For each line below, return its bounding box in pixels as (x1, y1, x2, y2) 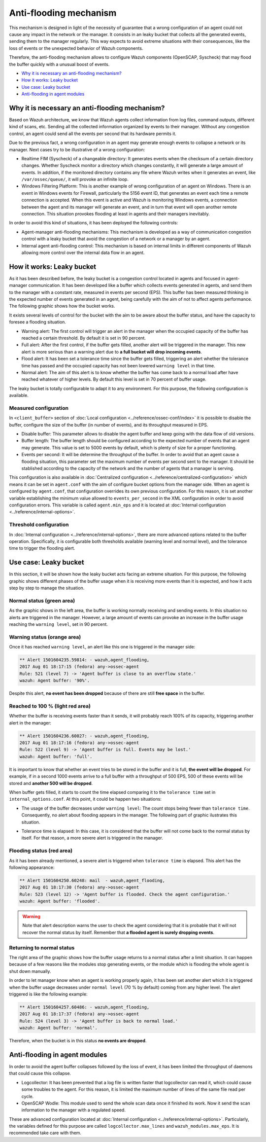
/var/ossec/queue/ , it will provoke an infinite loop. (21, 177, 129, 182)
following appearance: (9, 864, 55, 870)
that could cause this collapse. (9, 1071, 71, 1076)
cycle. (21, 1093, 34, 1099)
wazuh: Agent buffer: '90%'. (19, 678, 90, 683)
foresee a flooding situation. (9, 319, 66, 325)
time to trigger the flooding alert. (9, 545, 75, 551)
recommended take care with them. (9, 1130, 81, 1136)
